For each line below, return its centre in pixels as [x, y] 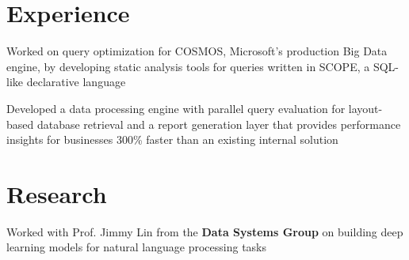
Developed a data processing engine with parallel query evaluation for [176, 108]
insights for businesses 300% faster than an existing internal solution [172, 139]
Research [57, 193]
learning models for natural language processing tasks [137, 247]
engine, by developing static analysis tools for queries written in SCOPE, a [188, 66]
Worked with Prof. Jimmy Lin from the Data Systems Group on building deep [205, 231]
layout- [365, 108]
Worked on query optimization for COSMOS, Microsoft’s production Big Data [197, 51]
